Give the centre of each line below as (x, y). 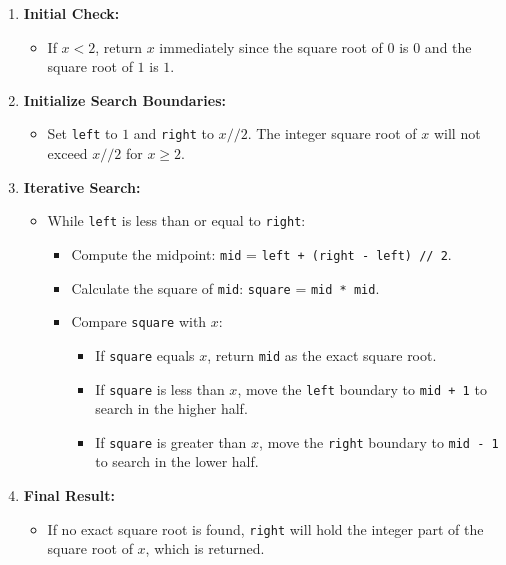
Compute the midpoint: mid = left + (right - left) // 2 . (261, 253)
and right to (173, 133)
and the (448, 46)
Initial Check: (71, 13)
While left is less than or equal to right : (176, 220)
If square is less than (160, 388)
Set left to (82, 133)
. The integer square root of (332, 133)
